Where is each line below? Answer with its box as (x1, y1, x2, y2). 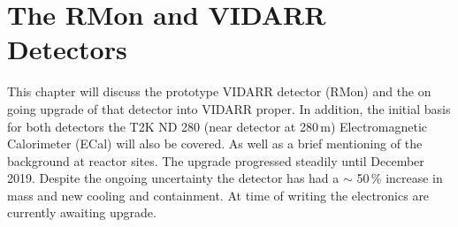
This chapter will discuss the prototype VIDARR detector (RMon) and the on (7, 82, 431, 101)
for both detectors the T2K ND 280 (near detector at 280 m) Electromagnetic (7, 117, 428, 135)
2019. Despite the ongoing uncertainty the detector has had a (7, 169, 340, 187)
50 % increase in (356, 169, 443, 187)
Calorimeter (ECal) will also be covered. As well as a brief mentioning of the (7, 134, 423, 153)
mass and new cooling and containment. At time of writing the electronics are (7, 185, 430, 204)
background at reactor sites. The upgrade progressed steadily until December (7, 151, 424, 170)
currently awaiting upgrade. (7, 203, 156, 222)
